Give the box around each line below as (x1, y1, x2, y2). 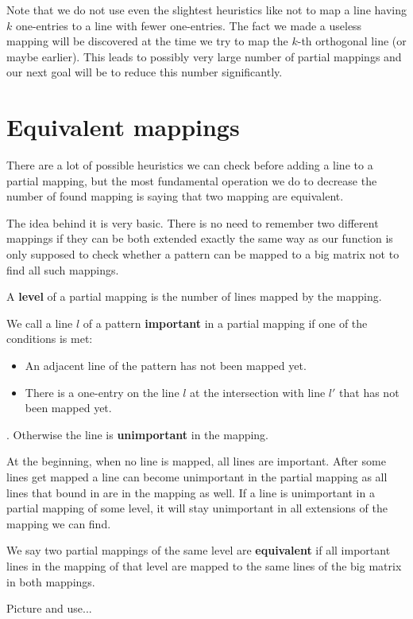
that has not (339, 383, 399, 400)
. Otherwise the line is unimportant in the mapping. (6, 426, 269, 442)
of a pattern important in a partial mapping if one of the (83, 314, 368, 331)
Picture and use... (6, 600, 92, 617)
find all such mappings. (6, 261, 119, 278)
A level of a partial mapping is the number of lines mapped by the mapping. (6, 288, 382, 305)
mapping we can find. (6, 515, 111, 531)
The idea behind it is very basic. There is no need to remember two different (6, 214, 379, 231)
